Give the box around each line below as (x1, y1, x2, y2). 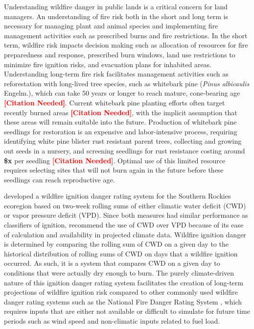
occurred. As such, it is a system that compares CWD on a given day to (4, 258, 220, 268)
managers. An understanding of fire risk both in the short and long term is (4, 11, 228, 21)
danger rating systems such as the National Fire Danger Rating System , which (4, 296, 242, 306)
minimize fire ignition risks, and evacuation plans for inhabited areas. (4, 59, 212, 69)
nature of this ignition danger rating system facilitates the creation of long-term (4, 277, 243, 287)
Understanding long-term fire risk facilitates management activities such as (4, 69, 229, 79)
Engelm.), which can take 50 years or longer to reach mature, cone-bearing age (4, 88, 240, 98)
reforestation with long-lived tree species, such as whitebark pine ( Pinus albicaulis (4, 78, 250, 88)
